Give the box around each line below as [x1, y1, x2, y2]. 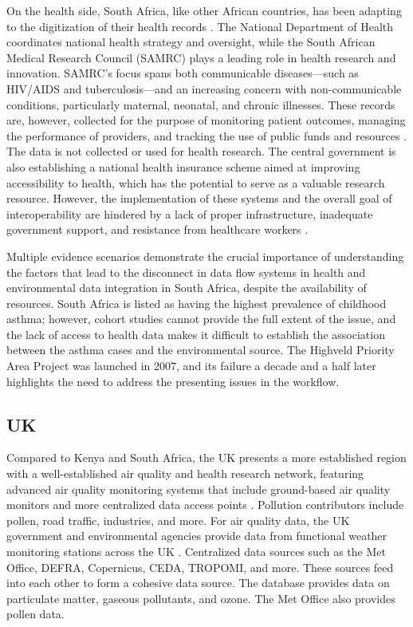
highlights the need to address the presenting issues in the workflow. [6, 373, 340, 389]
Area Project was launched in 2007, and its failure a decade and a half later [6, 357, 376, 374]
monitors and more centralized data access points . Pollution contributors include [6, 496, 404, 513]
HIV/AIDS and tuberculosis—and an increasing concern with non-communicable [6, 80, 402, 97]
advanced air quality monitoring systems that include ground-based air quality [6, 480, 391, 497]
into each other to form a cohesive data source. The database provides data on [6, 574, 390, 591]
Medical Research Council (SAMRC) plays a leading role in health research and [6, 49, 396, 65]
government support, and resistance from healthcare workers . [6, 221, 309, 238]
